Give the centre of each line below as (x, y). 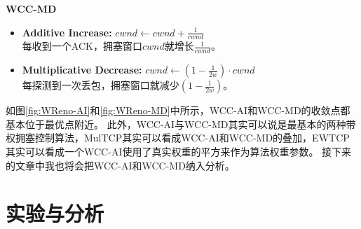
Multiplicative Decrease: (82, 70)
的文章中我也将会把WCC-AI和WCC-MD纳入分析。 (120, 165)
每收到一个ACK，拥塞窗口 (82, 46)
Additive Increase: (67, 32)
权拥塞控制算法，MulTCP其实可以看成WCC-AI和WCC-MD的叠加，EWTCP (178, 138)
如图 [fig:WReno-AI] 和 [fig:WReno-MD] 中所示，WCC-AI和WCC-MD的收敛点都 (178, 110)
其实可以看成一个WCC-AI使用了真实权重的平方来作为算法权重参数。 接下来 (179, 152)
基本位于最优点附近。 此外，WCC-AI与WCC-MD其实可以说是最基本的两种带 (181, 124)
